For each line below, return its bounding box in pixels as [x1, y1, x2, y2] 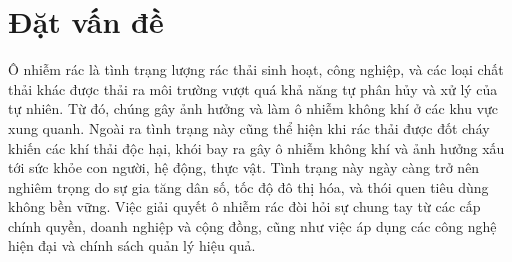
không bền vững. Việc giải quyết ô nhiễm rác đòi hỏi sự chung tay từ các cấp [8, 196, 481, 217]
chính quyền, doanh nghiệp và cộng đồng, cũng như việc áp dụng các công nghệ [8, 215, 497, 236]
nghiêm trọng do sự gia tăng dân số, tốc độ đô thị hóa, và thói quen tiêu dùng [8, 176, 489, 197]
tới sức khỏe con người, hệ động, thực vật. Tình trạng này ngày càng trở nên [8, 157, 480, 178]
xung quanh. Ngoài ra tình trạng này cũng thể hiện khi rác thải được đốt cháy [8, 117, 490, 138]
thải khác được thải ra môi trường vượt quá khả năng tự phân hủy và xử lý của [8, 78, 498, 99]
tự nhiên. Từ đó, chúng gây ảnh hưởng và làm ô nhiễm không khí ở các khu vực [8, 98, 499, 119]
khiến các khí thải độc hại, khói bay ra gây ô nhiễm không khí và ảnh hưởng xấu [8, 137, 505, 158]
